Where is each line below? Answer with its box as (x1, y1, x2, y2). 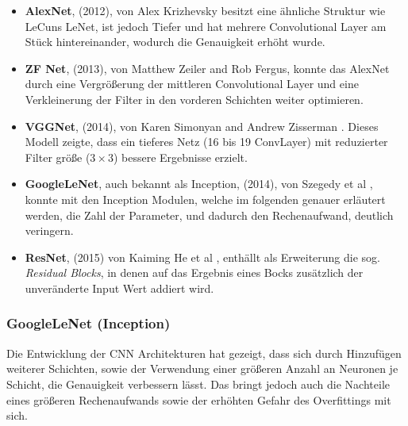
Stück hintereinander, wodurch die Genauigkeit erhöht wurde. (25, 33, 325, 50)
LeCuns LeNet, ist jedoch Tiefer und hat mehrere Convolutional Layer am (25, 17, 387, 34)
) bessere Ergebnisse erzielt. (113, 148, 248, 165)
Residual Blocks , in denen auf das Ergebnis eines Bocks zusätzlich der (25, 264, 364, 281)
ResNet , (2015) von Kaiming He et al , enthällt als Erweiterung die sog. (25, 248, 380, 265)
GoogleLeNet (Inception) (6, 313, 171, 333)
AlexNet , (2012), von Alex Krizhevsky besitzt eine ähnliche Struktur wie (25, 2, 386, 18)
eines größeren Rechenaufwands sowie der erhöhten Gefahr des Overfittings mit (6, 391, 391, 408)
